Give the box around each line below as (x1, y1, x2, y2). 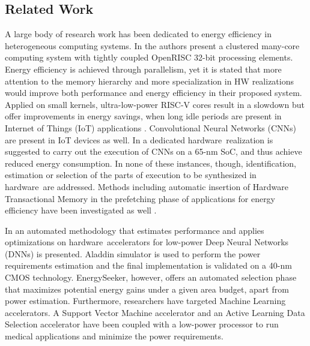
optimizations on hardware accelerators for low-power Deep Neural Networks (5, 236, 289, 248)
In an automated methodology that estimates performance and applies (5, 224, 264, 236)
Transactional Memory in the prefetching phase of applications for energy (5, 192, 276, 204)
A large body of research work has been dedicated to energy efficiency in (5, 28, 272, 40)
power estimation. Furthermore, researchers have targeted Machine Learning (5, 294, 286, 307)
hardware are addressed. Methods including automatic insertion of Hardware (5, 180, 288, 192)
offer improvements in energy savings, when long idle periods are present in (5, 110, 282, 122)
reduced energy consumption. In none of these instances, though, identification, (5, 157, 296, 169)
